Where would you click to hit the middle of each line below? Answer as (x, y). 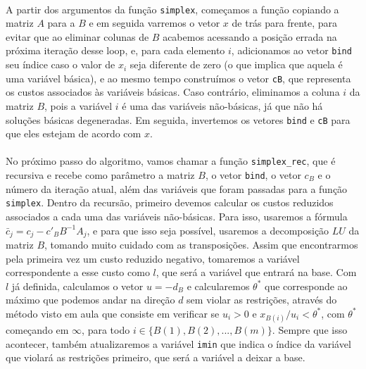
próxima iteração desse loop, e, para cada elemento (115, 50)
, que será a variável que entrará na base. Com (256, 272)
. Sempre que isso (310, 330)
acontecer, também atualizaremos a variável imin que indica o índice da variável (178, 343)
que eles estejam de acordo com (74, 133)
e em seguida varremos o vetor (154, 23)
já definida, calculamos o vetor (77, 286)
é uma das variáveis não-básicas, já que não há (222, 105)
